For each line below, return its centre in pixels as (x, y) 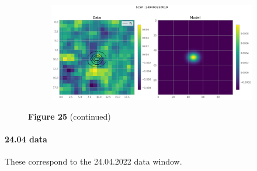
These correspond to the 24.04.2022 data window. (93, 161)
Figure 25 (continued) (70, 116)
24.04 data (26, 139)
